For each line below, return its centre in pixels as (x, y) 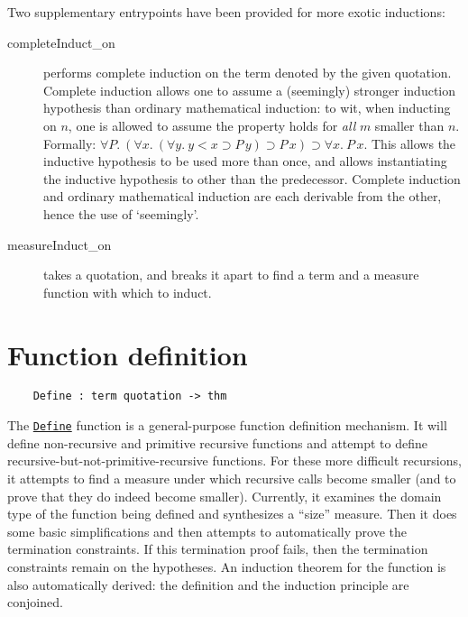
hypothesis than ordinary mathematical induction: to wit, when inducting (247, 108)
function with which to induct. (128, 292)
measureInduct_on (60, 244)
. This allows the (410, 143)
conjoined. (35, 602)
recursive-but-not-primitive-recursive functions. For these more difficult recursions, (234, 460)
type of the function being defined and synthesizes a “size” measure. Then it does (232, 514)
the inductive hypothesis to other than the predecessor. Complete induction (252, 178)
